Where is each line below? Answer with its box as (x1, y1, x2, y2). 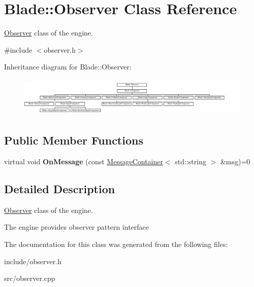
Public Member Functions (4, 132, 143, 148)
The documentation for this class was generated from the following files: (4, 239, 228, 249)
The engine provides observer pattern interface (4, 222, 149, 232)
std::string (175, 156, 206, 167)
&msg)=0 (220, 156, 250, 167)
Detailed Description (4, 181, 115, 197)
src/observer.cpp (4, 273, 55, 283)
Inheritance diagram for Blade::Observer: (4, 61, 132, 72)
